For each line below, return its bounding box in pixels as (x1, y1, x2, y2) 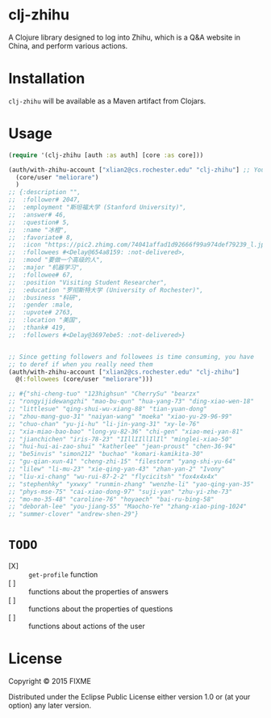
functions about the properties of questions (28, 604, 173, 614)
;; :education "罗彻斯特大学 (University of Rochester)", (8, 285, 204, 294)
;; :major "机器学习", (8, 264, 83, 272)
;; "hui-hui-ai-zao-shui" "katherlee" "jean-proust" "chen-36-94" (8, 442, 236, 450)
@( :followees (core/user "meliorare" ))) (15, 375, 153, 383)
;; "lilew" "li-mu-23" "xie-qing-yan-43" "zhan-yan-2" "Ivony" (8, 465, 226, 474)
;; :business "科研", (8, 294, 82, 302)
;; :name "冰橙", (8, 226, 68, 234)
